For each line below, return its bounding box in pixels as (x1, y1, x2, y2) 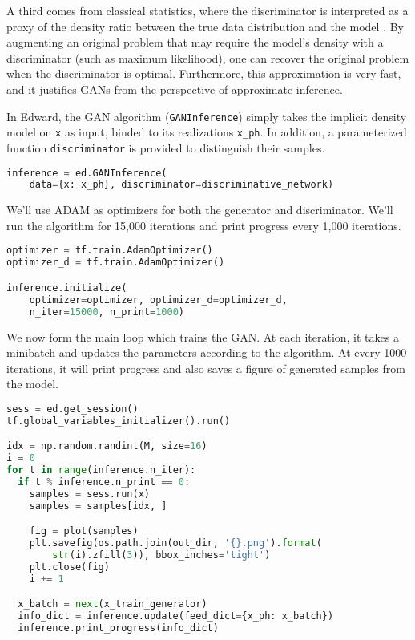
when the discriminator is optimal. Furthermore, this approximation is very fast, (6, 65, 401, 82)
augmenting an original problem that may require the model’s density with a (6, 34, 384, 51)
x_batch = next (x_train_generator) (18, 598, 207, 610)
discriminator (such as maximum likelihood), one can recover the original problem (6, 49, 409, 66)
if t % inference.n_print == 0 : (18, 476, 191, 488)
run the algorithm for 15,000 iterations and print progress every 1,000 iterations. (6, 217, 401, 233)
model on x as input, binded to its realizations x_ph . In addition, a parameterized (6, 124, 407, 140)
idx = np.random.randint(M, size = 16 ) (6, 440, 207, 452)
